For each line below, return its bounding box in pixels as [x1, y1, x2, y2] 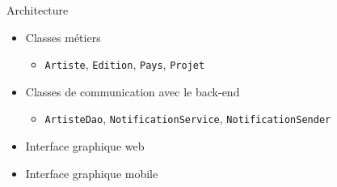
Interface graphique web [25, 138, 145, 155]
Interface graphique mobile [25, 164, 158, 181]
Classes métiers [25, 28, 101, 45]
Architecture [6, 2, 69, 18]
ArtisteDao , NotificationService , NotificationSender [44, 110, 331, 127]
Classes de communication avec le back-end [25, 83, 240, 100]
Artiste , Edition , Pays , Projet [44, 56, 205, 73]
